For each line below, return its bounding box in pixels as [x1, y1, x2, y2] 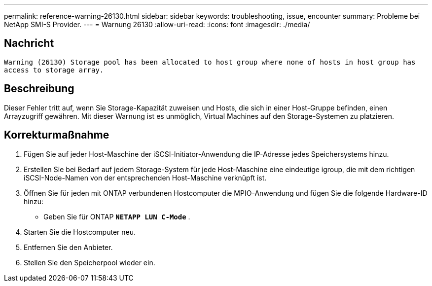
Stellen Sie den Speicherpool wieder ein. [24, 258, 155, 267]
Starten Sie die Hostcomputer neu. [24, 227, 136, 236]
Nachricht [4, 37, 54, 50]
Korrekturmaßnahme [4, 129, 109, 142]
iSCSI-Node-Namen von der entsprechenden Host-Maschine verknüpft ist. [24, 173, 267, 182]
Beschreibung [4, 82, 74, 95]
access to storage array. [4, 66, 104, 74]
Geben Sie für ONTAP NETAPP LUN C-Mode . [43, 212, 190, 221]
